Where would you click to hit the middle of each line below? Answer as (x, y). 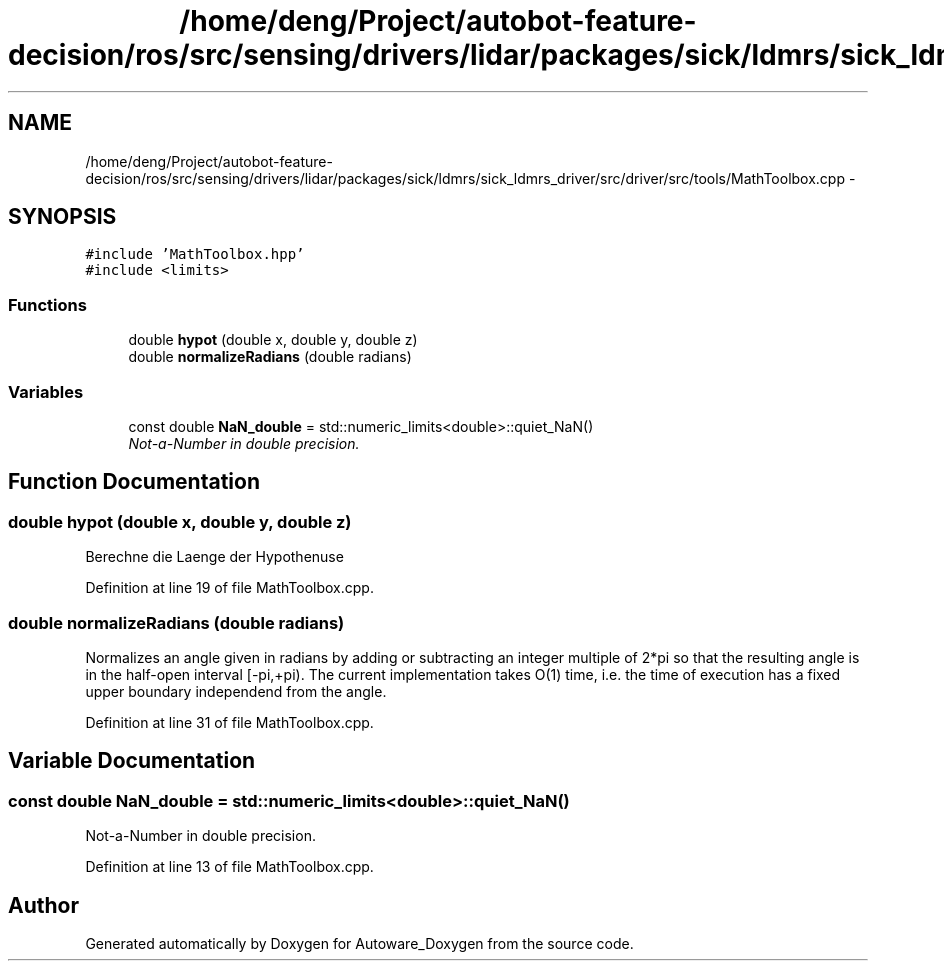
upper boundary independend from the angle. (236, 691)
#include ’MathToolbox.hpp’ (195, 254)
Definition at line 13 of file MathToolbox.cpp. (229, 867)
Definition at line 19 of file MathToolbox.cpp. (229, 588)
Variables (46, 391)
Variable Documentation (132, 761)
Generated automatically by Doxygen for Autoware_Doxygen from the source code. (359, 943)
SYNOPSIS (62, 217)
